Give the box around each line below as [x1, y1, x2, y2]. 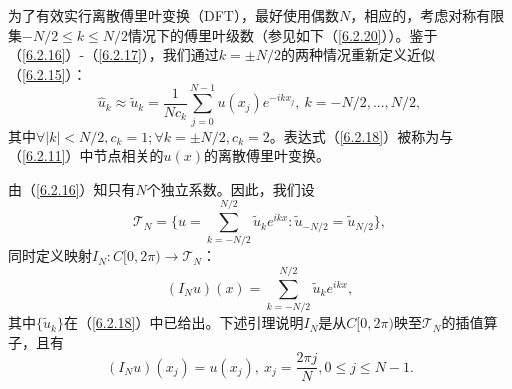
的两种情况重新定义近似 [280, 44, 435, 65]
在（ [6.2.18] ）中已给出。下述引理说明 [63, 312, 304, 333]
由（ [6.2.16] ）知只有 [8, 178, 136, 199]
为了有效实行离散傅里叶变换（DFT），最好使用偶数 [8, 5, 339, 25]
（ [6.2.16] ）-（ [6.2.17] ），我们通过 [8, 44, 219, 65]
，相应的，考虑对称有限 [350, 5, 505, 25]
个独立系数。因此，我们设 [146, 178, 315, 199]
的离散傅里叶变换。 [204, 145, 331, 166]
